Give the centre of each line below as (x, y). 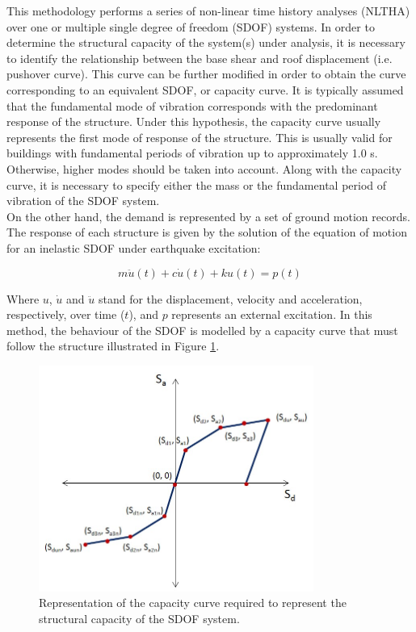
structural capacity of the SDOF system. (139, 619)
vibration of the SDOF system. (83, 201)
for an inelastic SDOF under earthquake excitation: (134, 247)
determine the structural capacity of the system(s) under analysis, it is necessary (206, 42)
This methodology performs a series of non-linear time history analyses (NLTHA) (208, 10)
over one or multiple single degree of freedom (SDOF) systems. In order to (191, 26)
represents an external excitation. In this (272, 314)
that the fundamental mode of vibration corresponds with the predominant (192, 105)
